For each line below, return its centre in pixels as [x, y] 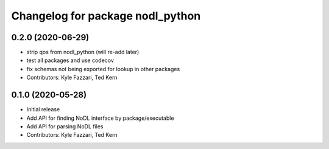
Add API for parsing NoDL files [65, 126]
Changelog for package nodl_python [106, 16]
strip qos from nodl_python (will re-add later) [83, 52]
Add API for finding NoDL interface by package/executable [100, 118]
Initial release [43, 109]
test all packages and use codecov [70, 60]
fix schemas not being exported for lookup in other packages [103, 69]
